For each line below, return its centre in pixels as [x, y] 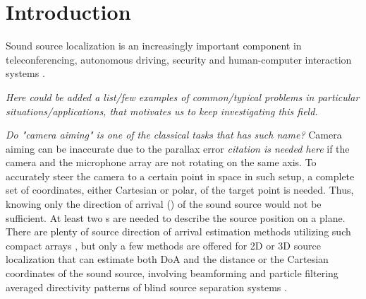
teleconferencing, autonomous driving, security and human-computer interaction [179, 59]
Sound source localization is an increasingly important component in [154, 46]
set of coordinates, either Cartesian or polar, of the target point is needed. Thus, [180, 190]
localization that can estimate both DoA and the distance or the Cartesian [167, 259]
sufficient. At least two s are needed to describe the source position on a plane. [176, 217]
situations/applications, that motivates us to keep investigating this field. [162, 111]
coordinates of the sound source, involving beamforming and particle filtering [172, 273]
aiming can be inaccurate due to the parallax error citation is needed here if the [178, 148]
